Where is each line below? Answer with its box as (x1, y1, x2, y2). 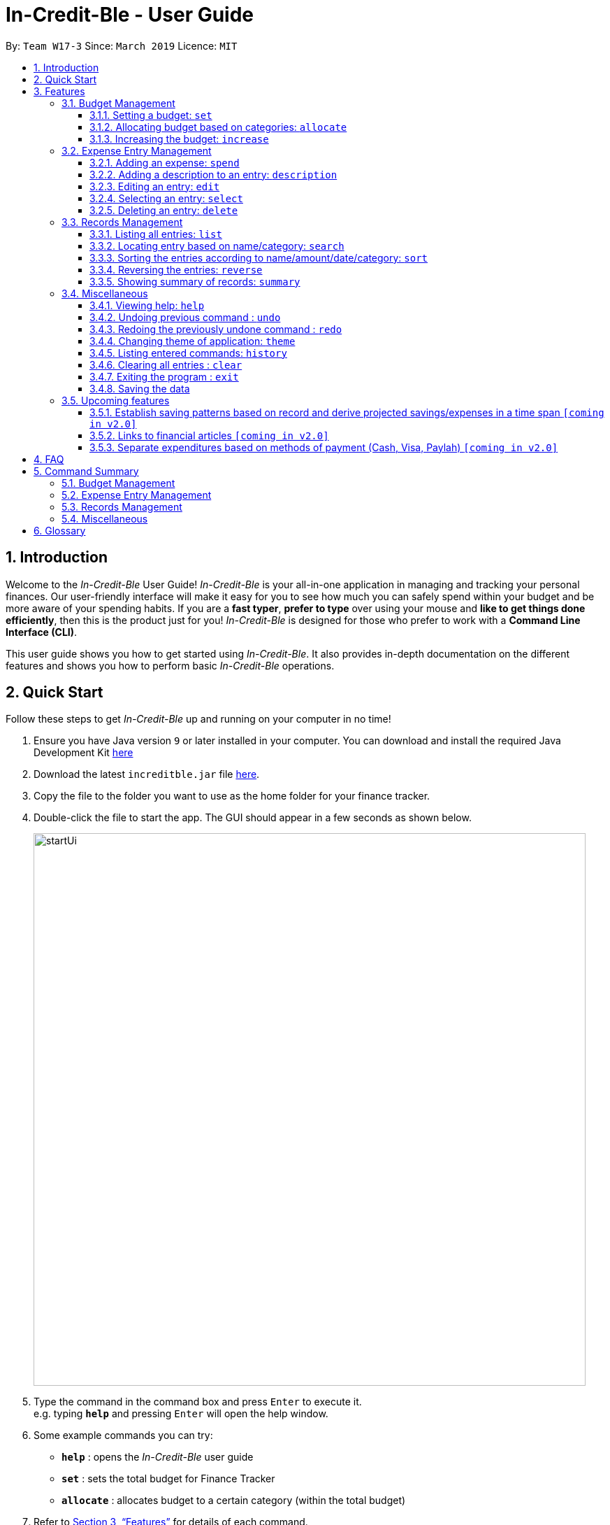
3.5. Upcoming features (61, 394, 170, 406)
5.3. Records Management (61, 500, 182, 513)
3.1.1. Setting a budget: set (89, 108, 212, 121)
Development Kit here (34, 746, 133, 759)
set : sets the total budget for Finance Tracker (61, 1473, 275, 1485)
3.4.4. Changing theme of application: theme (89, 334, 296, 347)
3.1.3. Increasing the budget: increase (89, 132, 269, 145)
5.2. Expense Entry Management (61, 488, 212, 501)
